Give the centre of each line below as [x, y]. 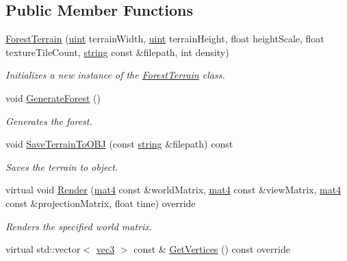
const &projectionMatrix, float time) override [101, 203]
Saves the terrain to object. [62, 166]
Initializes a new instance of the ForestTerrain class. [115, 75]
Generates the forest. [49, 121]
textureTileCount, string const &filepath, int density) [117, 52]
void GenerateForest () [53, 97]
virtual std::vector [43, 249]
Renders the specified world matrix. [79, 226]
